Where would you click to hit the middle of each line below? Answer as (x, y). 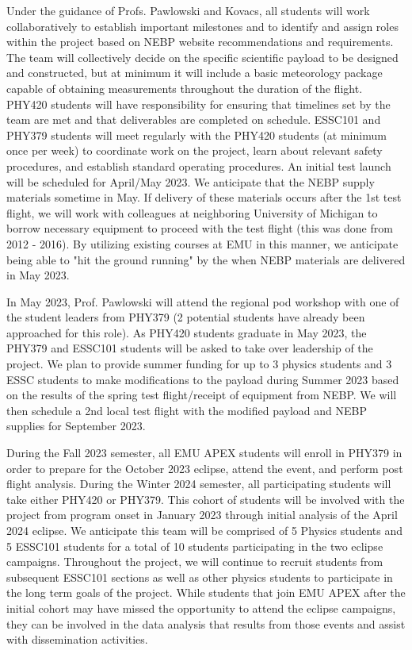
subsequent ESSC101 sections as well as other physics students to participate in (200, 577)
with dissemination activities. (77, 639)
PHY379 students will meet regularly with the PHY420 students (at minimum (196, 135)
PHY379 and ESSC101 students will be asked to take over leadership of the (190, 348)
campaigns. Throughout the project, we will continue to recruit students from (195, 562)
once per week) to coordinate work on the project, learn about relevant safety (195, 150)
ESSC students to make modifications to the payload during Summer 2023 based (203, 379)
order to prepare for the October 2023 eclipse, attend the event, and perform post (205, 468)
